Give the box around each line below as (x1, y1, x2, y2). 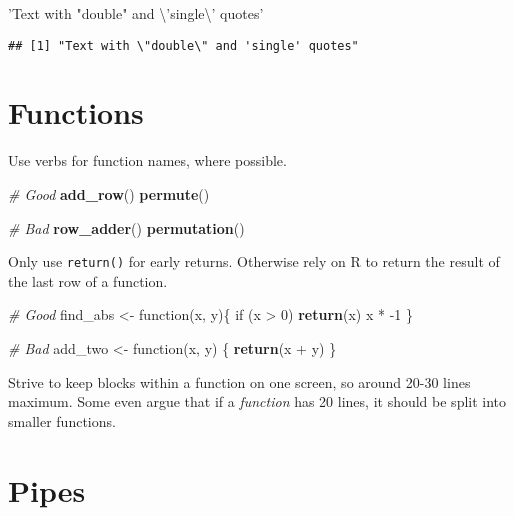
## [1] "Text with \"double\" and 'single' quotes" (8, 38, 359, 53)
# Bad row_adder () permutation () (8, 217, 245, 238)
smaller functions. (8, 410, 116, 431)
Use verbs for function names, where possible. (8, 150, 287, 171)
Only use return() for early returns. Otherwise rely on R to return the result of (8, 251, 500, 272)
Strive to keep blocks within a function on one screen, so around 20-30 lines (8, 371, 471, 392)
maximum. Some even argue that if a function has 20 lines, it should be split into (8, 391, 507, 412)
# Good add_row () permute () (8, 183, 210, 204)
